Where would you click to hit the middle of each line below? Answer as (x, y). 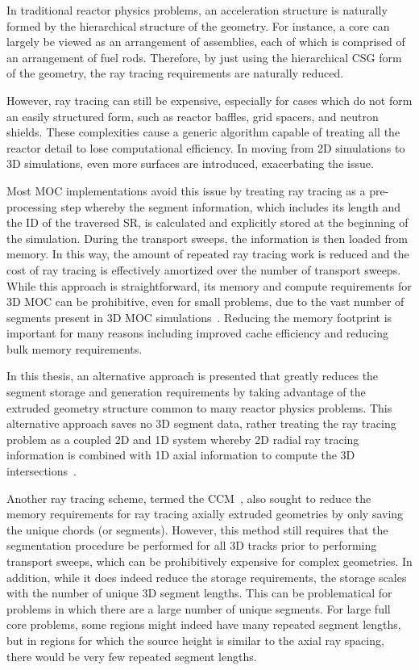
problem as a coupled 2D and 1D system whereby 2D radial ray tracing (183, 439)
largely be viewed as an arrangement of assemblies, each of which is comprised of (206, 42)
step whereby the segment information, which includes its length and (231, 206)
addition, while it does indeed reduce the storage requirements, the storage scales (207, 577)
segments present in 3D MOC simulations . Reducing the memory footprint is (199, 317)
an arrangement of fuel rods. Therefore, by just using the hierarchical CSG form (204, 57)
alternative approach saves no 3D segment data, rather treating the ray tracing (201, 423)
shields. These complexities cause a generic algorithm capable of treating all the (203, 132)
